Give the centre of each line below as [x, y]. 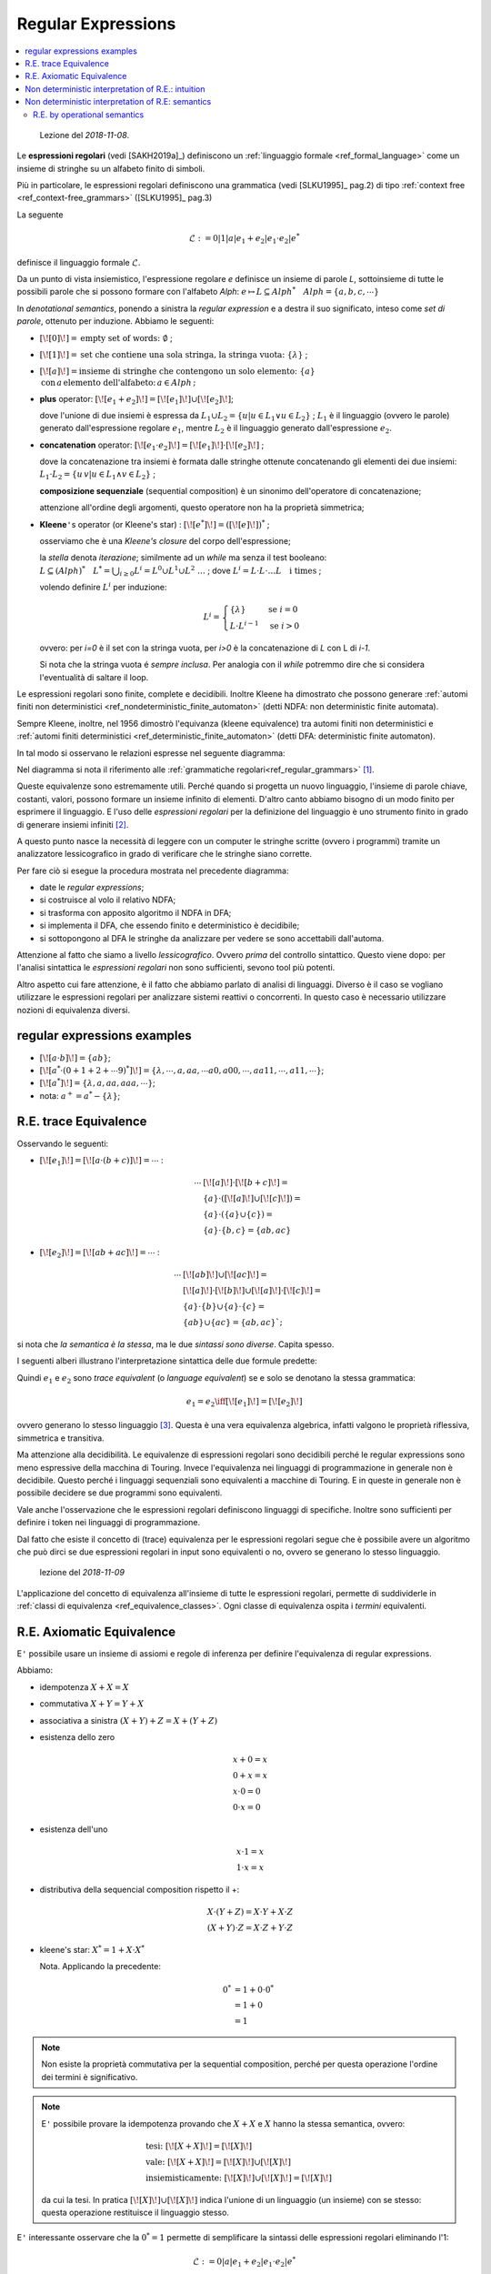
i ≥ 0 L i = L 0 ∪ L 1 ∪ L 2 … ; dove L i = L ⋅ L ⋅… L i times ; [220, 571]
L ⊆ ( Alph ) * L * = [75, 570]
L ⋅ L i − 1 [244, 625]
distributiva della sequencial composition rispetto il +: [140, 1889]
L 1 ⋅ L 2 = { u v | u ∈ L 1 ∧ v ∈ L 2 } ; [98, 475]
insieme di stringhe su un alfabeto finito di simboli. [111, 168]
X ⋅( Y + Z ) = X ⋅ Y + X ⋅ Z [250, 1912]
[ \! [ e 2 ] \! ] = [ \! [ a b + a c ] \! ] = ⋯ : [100, 1253]
